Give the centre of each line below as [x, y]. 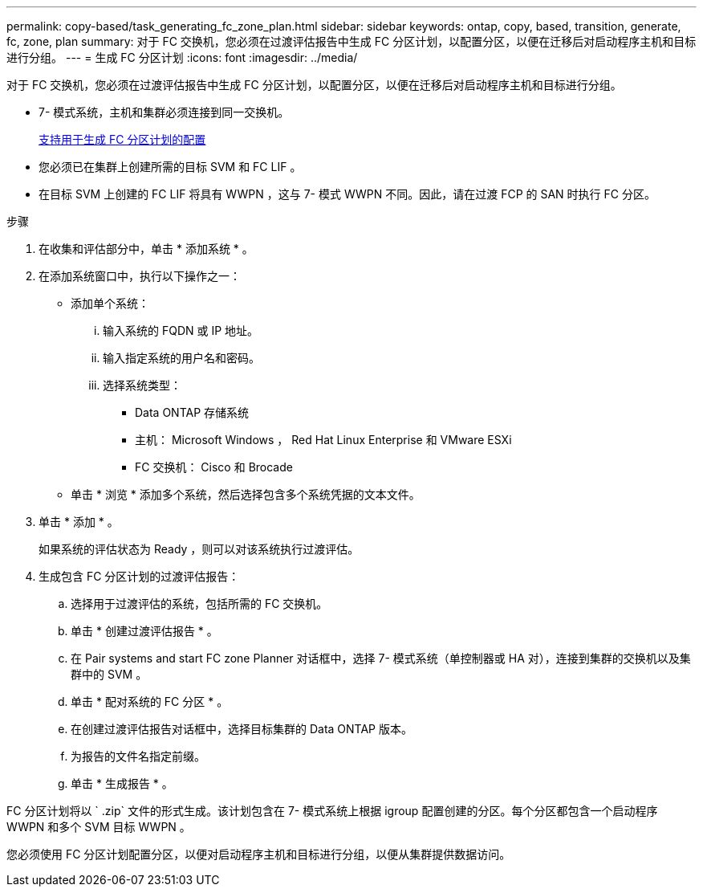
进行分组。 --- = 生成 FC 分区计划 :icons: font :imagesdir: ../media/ [182, 57]
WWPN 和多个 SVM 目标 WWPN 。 [99, 827]
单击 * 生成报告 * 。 [122, 783]
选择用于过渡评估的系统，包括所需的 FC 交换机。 [199, 603]
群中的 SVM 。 [109, 674]
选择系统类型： [142, 385]
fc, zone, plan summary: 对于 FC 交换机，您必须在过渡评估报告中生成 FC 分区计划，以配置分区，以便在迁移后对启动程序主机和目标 [351, 41]
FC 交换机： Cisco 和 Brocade [214, 467]
